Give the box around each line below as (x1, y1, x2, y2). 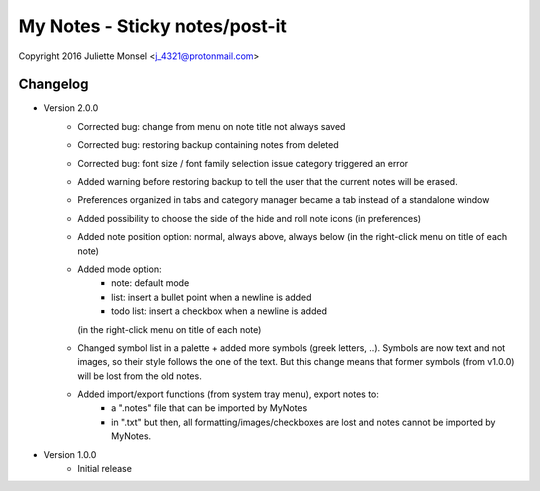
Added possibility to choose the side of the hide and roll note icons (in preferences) (77, 212, 422, 224)
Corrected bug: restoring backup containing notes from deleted (77, 139, 339, 151)
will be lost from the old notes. (77, 370, 202, 382)
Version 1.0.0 (43, 448, 97, 460)
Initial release (77, 463, 132, 475)
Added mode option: (77, 263, 162, 275)
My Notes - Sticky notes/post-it (18, 15, 287, 37)
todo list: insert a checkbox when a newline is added (111, 305, 327, 317)
